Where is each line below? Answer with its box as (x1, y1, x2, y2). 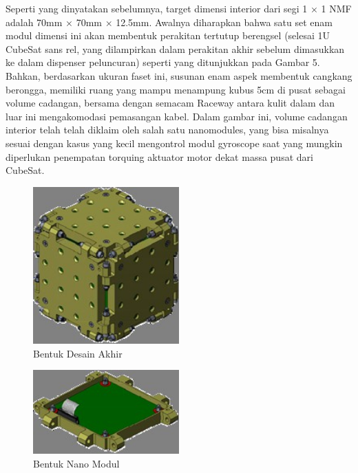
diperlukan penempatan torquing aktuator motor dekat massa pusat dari (6, 149, 313, 164)
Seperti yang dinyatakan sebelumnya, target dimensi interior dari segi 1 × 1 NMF (6, 1, 352, 15)
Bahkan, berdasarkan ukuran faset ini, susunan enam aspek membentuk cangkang (6, 68, 352, 82)
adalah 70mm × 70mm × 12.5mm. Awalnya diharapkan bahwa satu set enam (6, 14, 333, 29)
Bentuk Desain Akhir (33, 346, 123, 360)
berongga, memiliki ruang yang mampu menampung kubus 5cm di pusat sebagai (6, 82, 346, 96)
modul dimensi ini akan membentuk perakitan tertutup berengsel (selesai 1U (6, 28, 330, 43)
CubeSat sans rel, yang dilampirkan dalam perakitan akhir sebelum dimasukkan (6, 41, 345, 56)
